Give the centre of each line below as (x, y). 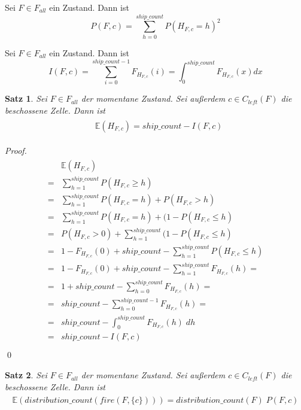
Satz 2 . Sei (26, 375)
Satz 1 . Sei (26, 98)
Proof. (16, 150)
